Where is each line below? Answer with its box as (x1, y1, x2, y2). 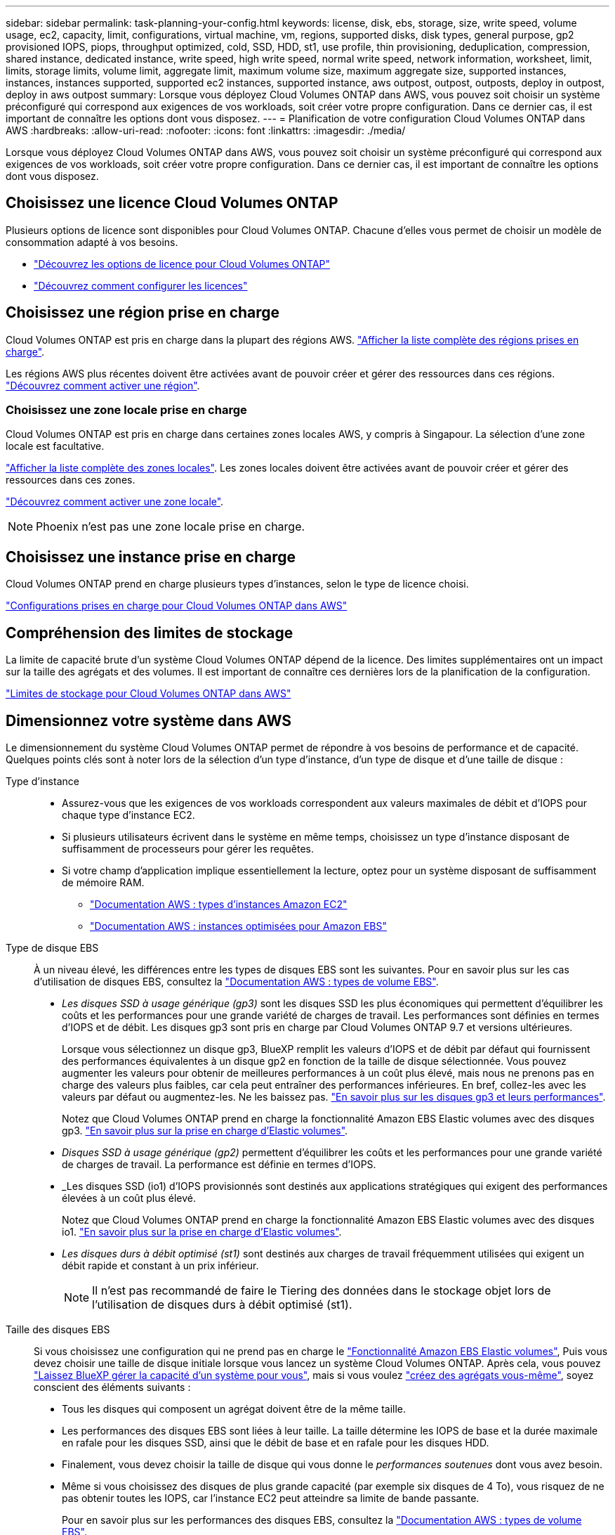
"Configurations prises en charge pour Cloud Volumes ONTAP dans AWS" (6, 600, 348, 612)
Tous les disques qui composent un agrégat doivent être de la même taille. (62, 1402, 406, 1415)
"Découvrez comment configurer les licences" (34, 279, 248, 292)
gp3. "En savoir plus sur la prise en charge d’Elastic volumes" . (62, 1124, 348, 1136)
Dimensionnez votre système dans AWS (6, 711, 292, 730)
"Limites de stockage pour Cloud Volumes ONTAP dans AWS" (6, 687, 291, 700)
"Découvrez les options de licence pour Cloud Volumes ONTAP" (34, 257, 331, 270)
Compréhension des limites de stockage (6, 623, 293, 642)
